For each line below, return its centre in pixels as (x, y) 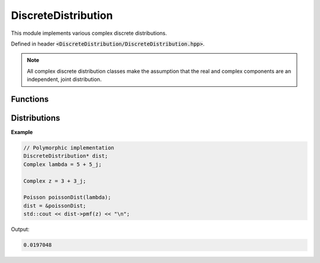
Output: (20, 229)
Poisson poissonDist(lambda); (67, 197)
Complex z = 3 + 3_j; (55, 181)
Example (22, 132)
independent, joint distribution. (64, 79)
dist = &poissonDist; (55, 206)
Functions (30, 99)
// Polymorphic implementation (69, 148)
